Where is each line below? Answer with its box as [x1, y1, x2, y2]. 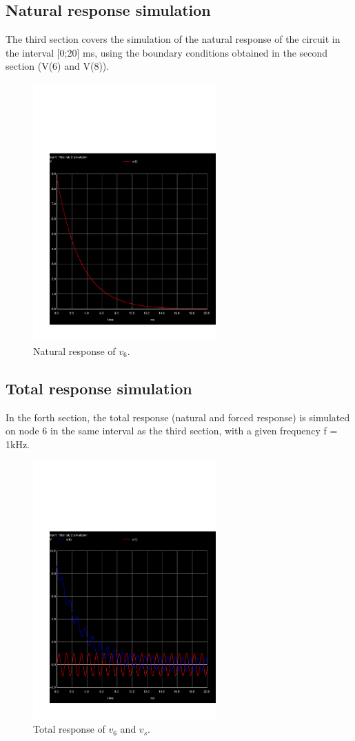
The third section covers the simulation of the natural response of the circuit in [6, 32, 341, 46]
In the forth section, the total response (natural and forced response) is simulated [6, 410, 350, 424]
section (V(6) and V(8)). [6, 59, 110, 73]
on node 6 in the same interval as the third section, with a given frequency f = [6, 423, 338, 438]
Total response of [33, 722, 105, 736]
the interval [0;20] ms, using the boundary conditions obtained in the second [6, 45, 328, 59]
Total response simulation [6, 377, 192, 398]
